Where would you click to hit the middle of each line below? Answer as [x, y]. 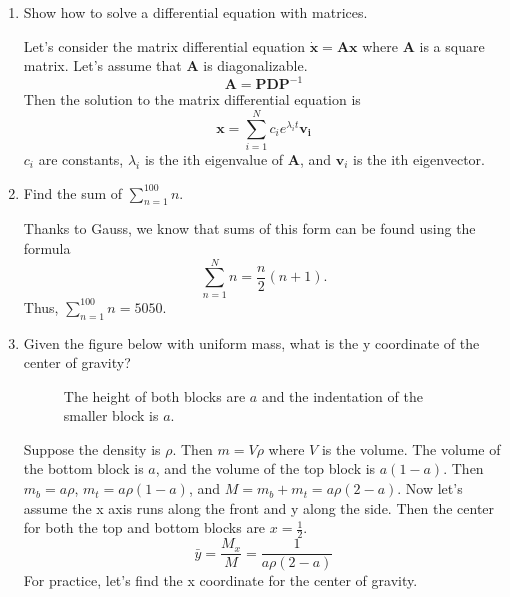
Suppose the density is [92, 448]
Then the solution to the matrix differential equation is [192, 99]
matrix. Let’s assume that [102, 65]
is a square [452, 45]
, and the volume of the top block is [265, 468]
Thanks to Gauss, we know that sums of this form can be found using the [249, 228]
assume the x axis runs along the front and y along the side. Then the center [259, 507]
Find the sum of [73, 192]
